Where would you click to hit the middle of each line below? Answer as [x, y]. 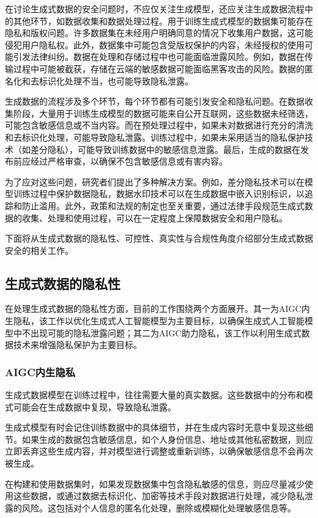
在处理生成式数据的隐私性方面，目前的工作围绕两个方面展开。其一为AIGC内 [157, 309]
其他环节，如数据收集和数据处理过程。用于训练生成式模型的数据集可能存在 [163, 20]
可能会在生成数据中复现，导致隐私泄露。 [94, 406]
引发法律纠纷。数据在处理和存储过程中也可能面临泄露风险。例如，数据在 [159, 57]
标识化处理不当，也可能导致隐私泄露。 [116, 80]
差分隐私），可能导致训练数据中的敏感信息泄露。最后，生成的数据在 [165, 149]
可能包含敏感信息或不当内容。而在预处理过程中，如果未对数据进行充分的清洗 [159, 125]
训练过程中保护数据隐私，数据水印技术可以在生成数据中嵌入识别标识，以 [159, 194]
